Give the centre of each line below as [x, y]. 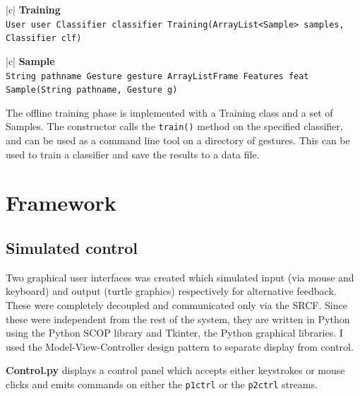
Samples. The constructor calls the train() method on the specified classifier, [174, 126]
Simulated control [72, 248]
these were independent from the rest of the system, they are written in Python [178, 319]
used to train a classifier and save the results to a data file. [133, 154]
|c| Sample [30, 60]
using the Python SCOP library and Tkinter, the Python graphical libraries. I [174, 333]
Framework [61, 203]
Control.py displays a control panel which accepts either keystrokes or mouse [175, 370]
